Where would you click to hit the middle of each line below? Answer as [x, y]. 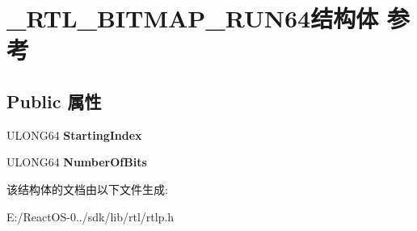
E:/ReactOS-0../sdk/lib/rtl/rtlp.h [91, 216]
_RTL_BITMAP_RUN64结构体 [193, 18]
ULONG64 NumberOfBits [77, 162]
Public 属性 [54, 101]
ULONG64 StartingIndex [74, 134]
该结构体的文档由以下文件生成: [87, 189]
